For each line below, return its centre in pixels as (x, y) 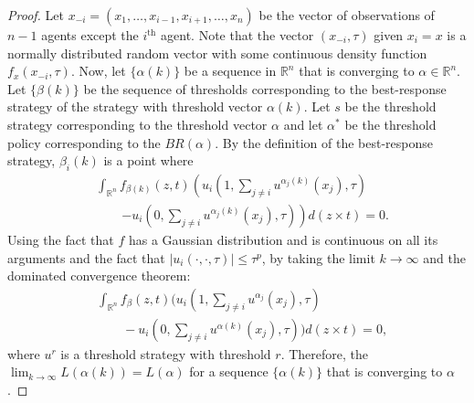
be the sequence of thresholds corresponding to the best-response (265, 88)
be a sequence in (230, 71)
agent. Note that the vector (237, 35)
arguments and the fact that (86, 257)
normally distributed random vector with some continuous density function (217, 53)
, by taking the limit (318, 257)
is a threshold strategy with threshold (166, 353)
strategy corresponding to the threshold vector (137, 124)
